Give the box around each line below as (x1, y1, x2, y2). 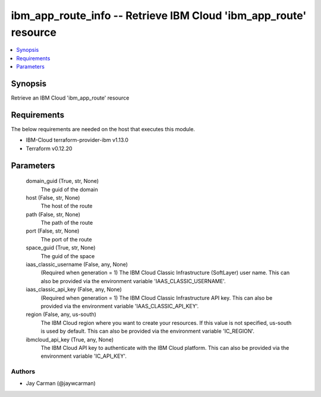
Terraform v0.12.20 (26, 145, 73, 152)
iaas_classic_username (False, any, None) (26, 261, 128, 268)
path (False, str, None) (26, 210, 80, 218)
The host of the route (40, 203, 93, 210)
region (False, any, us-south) (26, 311, 96, 318)
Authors (11, 367, 36, 376)
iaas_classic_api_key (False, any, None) (26, 286, 122, 293)
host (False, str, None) (26, 194, 80, 201)
